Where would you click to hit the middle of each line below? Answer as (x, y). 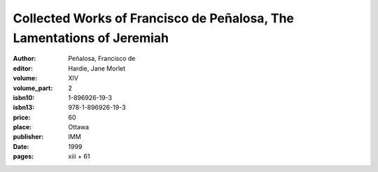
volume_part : (33, 88)
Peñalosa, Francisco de (102, 59)
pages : (23, 157)
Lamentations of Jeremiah (91, 38)
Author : (24, 59)
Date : (21, 146)
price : (22, 117)
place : (22, 127)
